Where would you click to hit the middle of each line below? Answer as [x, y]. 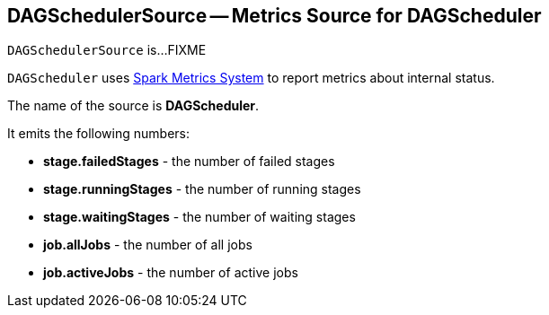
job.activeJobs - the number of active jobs [171, 273]
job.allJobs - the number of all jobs [148, 245]
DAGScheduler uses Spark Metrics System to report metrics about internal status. [251, 78]
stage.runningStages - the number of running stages [202, 189]
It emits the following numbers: [98, 134]
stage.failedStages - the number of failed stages [189, 162]
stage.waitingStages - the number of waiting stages [199, 217]
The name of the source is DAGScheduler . [133, 106]
